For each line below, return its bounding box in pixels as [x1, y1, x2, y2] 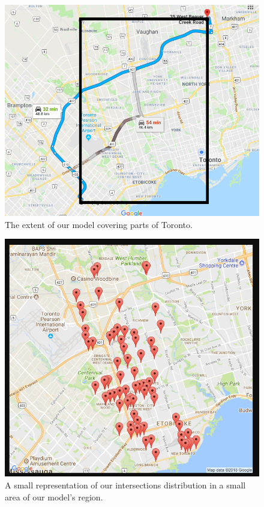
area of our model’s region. [5, 490, 103, 503]
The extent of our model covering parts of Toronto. [5, 218, 193, 230]
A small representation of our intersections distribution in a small [5, 478, 246, 491]
